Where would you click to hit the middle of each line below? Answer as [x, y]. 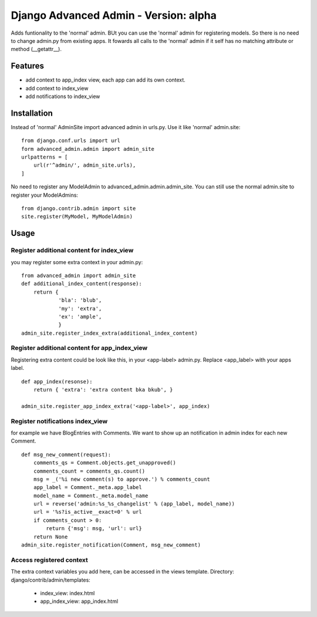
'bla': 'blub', [80, 300]
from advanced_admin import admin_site [79, 275]
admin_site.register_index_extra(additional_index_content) [109, 333]
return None [50, 537]
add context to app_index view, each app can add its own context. [106, 80]
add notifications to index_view [63, 96]
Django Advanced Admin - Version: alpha [114, 15]
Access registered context [49, 559]
